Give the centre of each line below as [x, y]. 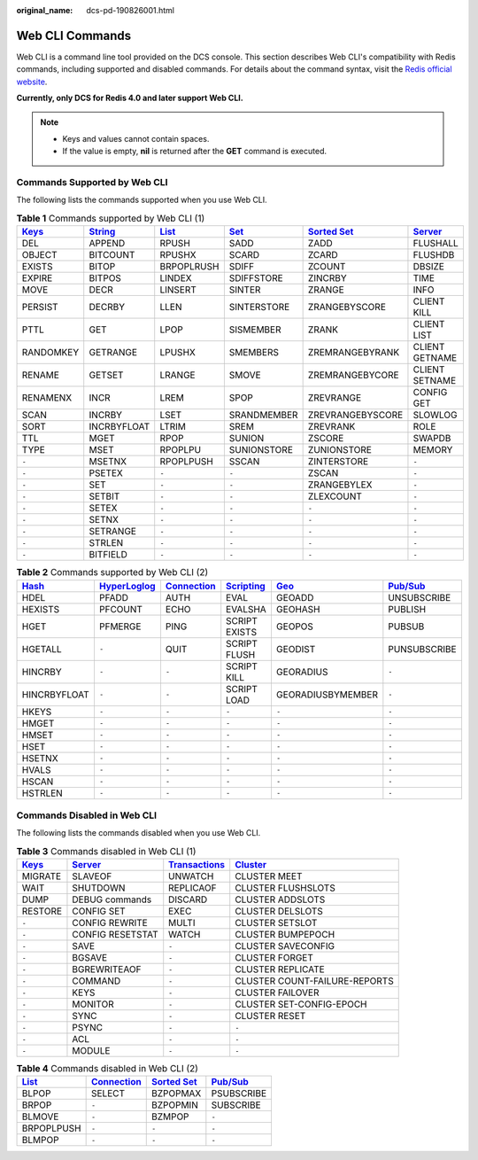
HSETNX [40, 758]
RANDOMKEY [50, 353]
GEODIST [296, 649]
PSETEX [106, 473]
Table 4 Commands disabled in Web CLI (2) [108, 1069]
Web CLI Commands [74, 35]
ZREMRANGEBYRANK [354, 353]
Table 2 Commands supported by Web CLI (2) [112, 572]
